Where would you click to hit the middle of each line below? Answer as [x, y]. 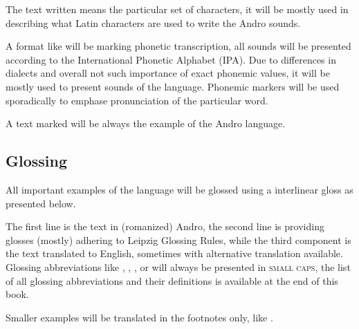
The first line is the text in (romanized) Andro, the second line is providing [165, 226]
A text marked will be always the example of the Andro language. [146, 123]
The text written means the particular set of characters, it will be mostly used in [177, 9]
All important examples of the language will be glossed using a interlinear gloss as [179, 189]
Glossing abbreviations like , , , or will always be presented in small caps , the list [178, 266]
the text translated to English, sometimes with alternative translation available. [174, 253]
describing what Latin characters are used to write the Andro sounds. [153, 22]
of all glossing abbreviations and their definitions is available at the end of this [172, 280]
